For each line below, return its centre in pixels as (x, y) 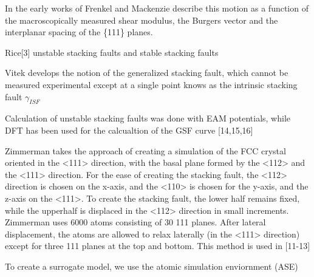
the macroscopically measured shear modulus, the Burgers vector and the (142, 20)
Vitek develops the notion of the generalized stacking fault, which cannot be (147, 73)
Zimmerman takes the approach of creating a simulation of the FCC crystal (145, 150)
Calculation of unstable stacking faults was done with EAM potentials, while (148, 118)
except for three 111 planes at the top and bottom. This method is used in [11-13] (158, 246)
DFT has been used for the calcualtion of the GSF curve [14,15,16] (129, 130)
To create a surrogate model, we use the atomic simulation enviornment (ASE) (152, 266)
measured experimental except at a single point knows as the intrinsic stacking (151, 84)
